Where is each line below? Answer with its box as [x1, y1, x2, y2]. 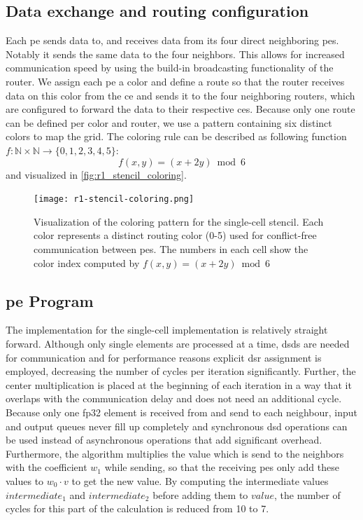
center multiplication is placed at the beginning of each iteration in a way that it [6, 377, 352, 392]
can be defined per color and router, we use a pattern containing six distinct [6, 115, 332, 130]
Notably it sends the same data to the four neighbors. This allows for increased [6, 46, 345, 61]
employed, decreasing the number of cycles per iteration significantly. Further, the [6, 364, 356, 378]
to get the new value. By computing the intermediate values [71, 473, 329, 488]
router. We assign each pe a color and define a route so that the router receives [6, 74, 345, 88]
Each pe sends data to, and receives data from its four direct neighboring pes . [6, 33, 339, 48]
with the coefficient [6, 460, 87, 474]
